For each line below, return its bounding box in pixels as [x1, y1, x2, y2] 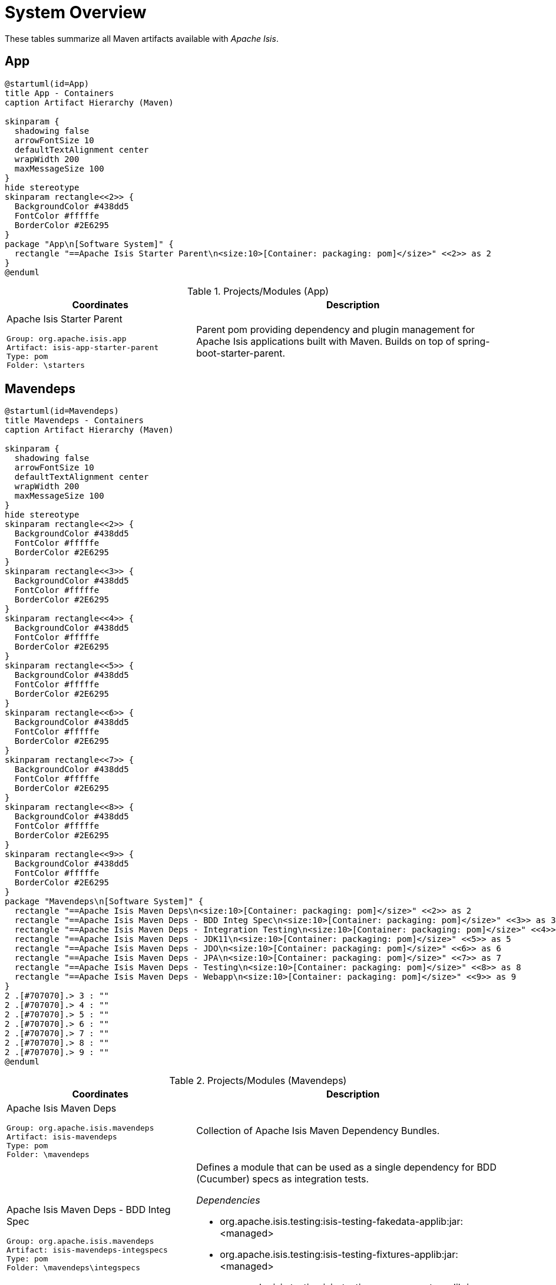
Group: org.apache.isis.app [6, 334, 127, 343]
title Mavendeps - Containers [5, 416, 144, 426]
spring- [457, 335, 490, 347]
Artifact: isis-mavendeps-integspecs [6, 1246, 168, 1255]
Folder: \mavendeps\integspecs [6, 1263, 140, 1273]
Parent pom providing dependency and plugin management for [196, 323, 475, 335]
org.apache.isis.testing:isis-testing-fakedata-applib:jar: [220, 1215, 464, 1228]
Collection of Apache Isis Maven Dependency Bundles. [196, 1125, 440, 1137]
